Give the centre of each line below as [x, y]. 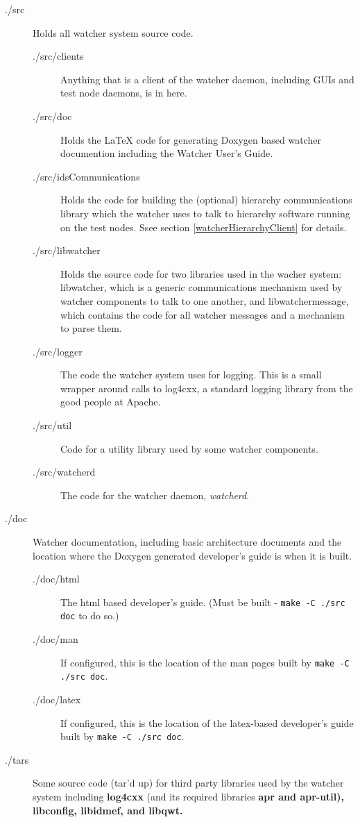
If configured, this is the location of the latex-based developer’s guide [207, 722]
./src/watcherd [64, 472]
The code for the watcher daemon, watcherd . [155, 495]
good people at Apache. [111, 402]
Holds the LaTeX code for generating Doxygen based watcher [191, 139]
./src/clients [58, 56]
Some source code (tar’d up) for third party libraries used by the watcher [188, 783]
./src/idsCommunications [86, 176]
